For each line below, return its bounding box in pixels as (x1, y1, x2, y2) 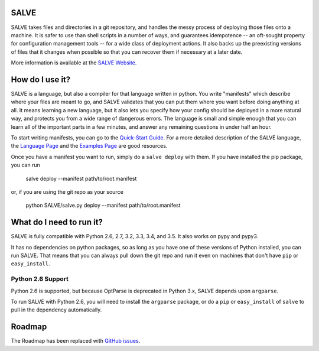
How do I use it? (11, 74, 71, 84)
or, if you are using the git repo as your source (11, 188, 123, 195)
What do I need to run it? (11, 217, 103, 227)
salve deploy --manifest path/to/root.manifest (25, 175, 137, 182)
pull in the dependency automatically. (11, 306, 102, 313)
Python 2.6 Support (11, 275, 69, 283)
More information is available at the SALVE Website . (11, 59, 137, 66)
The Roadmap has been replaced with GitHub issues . (11, 337, 141, 344)
